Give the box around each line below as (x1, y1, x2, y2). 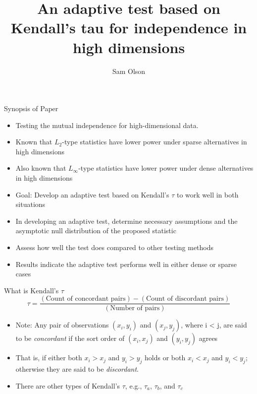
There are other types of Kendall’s (15, 380, 120, 391)
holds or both (145, 352, 186, 363)
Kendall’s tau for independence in (10, 17, 247, 38)
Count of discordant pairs (146, 295, 224, 303)
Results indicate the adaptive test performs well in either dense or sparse (15, 259, 237, 269)
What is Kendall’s (4, 285, 59, 295)
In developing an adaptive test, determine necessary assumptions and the (15, 215, 238, 226)
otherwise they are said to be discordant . (15, 364, 139, 374)
